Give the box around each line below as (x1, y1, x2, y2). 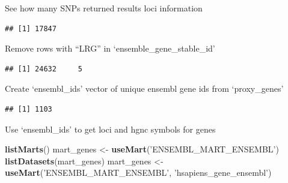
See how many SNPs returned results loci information (5, 2, 203, 14)
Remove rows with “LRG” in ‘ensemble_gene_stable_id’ (5, 42, 215, 55)
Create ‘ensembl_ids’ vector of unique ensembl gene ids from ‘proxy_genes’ (5, 82, 284, 95)
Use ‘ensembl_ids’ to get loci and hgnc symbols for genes (5, 122, 216, 135)
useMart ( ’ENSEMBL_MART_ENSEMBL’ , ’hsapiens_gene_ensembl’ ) (5, 166, 272, 179)
